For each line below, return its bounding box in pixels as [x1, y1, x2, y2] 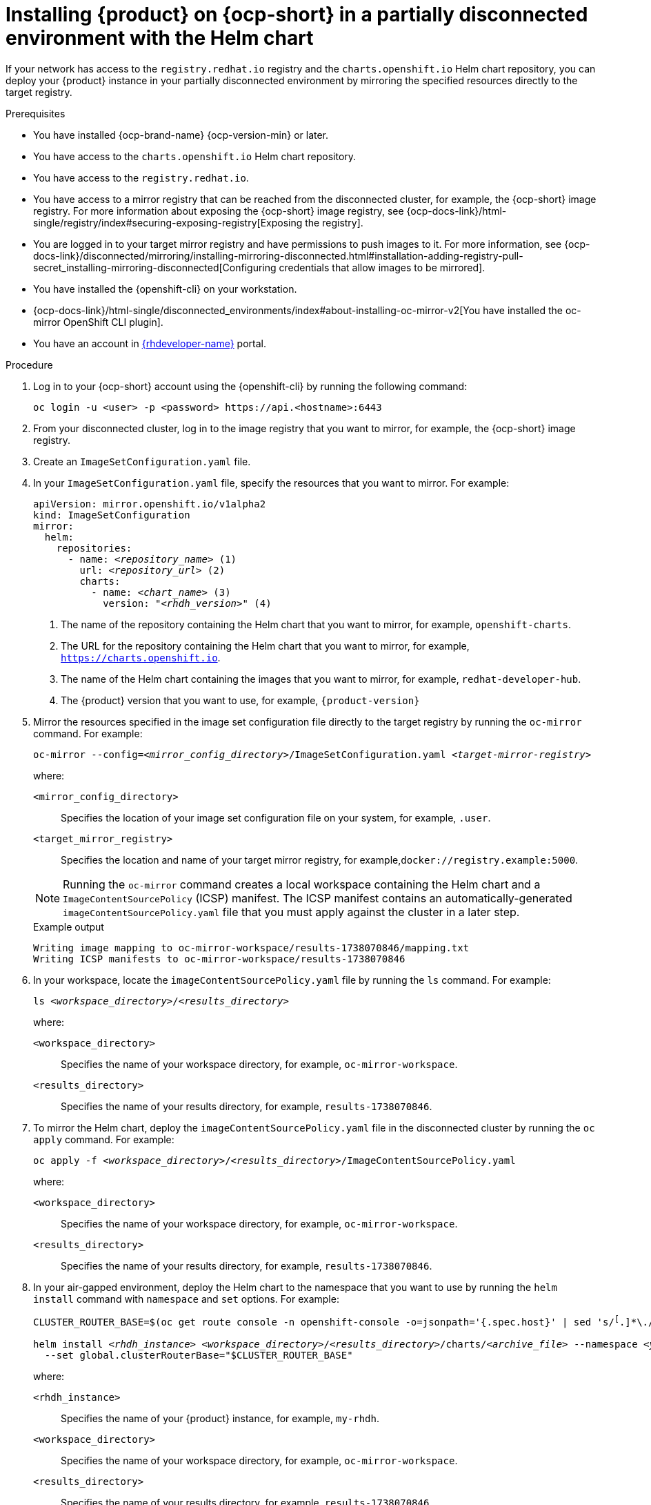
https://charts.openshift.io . [61, 651, 221, 663]
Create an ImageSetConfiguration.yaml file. [33, 455, 251, 467]
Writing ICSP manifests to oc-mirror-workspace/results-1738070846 [33, 953, 405, 964]
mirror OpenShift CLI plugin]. [33, 315, 163, 328]
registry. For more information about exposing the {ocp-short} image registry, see [33, 204, 404, 217]
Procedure [6, 358, 53, 371]
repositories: [56, 542, 132, 554]
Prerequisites [6, 107, 66, 119]
